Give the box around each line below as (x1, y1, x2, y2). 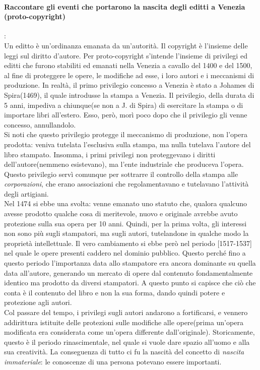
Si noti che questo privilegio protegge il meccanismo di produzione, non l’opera (4, 129, 247, 140)
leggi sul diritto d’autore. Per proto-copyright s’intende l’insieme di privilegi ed (4, 50, 247, 60)
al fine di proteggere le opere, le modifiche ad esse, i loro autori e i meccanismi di (4, 70, 254, 80)
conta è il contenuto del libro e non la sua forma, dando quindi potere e (4, 287, 225, 297)
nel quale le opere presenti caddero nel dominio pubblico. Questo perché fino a (4, 248, 246, 258)
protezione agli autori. (4, 297, 72, 307)
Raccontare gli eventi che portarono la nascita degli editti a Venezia (4, 1, 245, 12)
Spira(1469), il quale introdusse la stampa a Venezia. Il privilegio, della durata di (4, 89, 254, 100)
